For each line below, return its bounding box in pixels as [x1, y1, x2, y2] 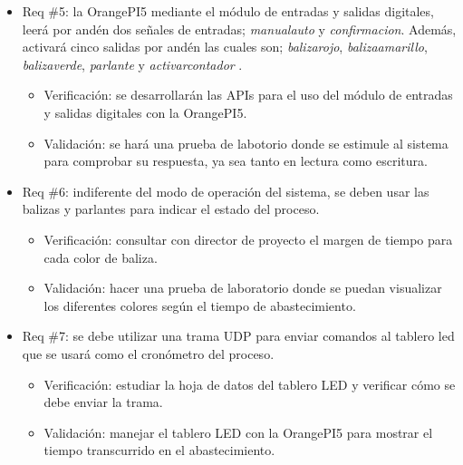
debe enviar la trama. [43, 392, 163, 412]
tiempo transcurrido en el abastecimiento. [43, 441, 275, 460]
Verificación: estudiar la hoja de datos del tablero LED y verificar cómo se [43, 374, 456, 393]
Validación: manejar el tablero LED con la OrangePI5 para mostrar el [43, 422, 433, 441]
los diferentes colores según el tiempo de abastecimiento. [43, 295, 356, 315]
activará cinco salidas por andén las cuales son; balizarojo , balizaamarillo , [22, 37, 428, 56]
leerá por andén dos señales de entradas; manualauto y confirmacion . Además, [22, 19, 457, 38]
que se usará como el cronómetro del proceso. [22, 344, 275, 363]
